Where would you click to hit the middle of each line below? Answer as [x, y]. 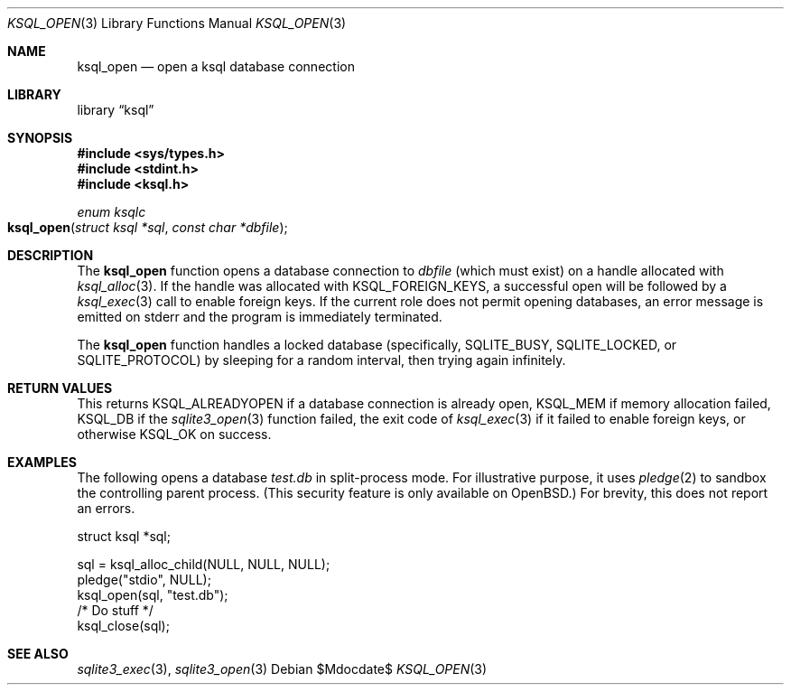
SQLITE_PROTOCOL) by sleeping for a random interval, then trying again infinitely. [321, 360]
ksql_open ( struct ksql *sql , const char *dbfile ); [148, 227]
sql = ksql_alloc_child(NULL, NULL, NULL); [204, 564]
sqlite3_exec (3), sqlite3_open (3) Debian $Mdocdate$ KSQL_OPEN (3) [282, 669]
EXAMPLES [42, 462]
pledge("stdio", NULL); [144, 580]
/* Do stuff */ [115, 610]
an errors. [106, 508]
